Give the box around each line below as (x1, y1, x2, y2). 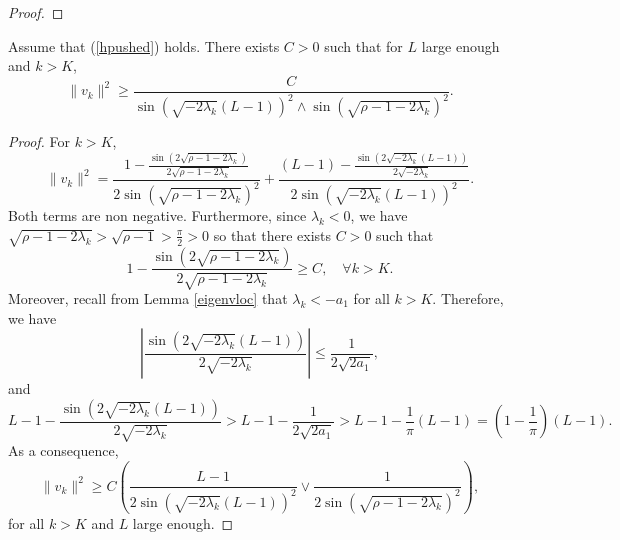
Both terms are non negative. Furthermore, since (8, 205, 307, 226)
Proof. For (8, 131, 71, 152)
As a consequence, (8, 440, 119, 461)
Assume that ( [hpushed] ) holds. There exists (8, 35, 280, 56)
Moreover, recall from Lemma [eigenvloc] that (8, 287, 288, 308)
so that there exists (213, 224, 332, 245)
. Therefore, (432, 287, 504, 308)
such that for (324, 35, 403, 56)
